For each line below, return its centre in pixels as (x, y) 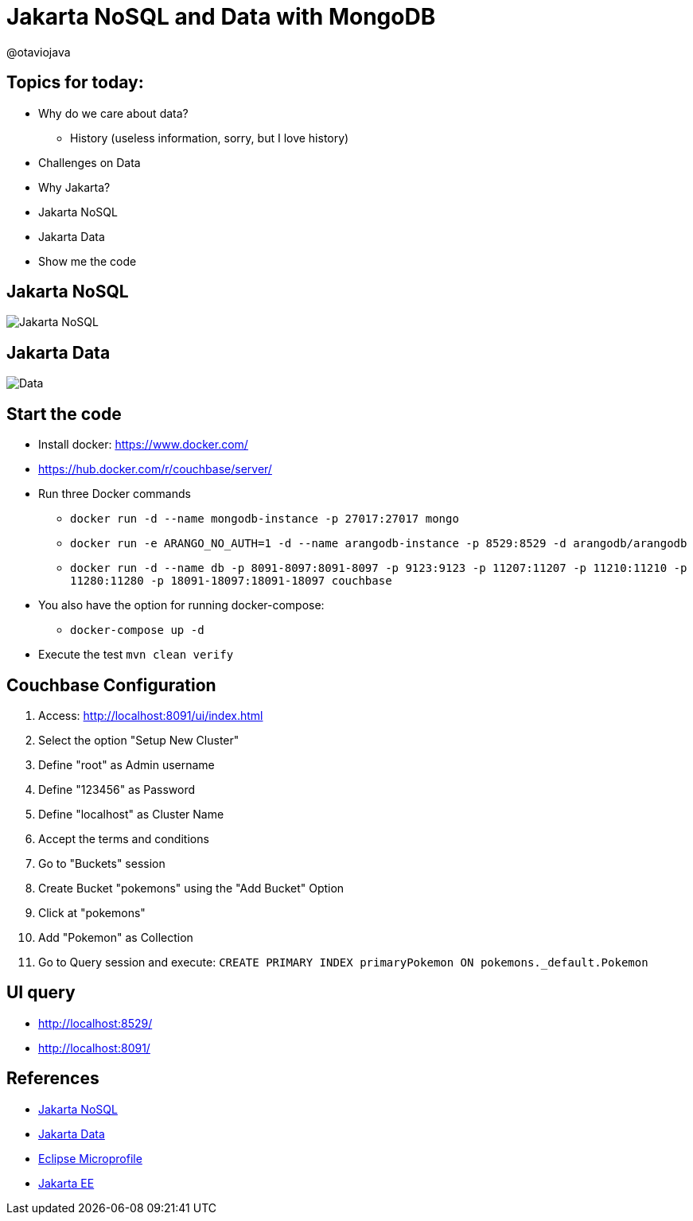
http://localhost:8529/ (95, 1023)
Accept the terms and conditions (124, 838)
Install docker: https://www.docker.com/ (143, 445)
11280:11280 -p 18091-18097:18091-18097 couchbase (231, 581)
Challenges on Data (90, 162)
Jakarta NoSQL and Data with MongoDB (221, 17)
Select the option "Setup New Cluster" (139, 740)
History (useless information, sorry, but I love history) (210, 138)
